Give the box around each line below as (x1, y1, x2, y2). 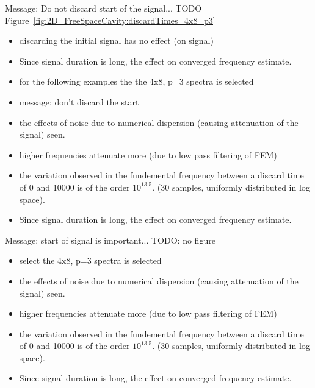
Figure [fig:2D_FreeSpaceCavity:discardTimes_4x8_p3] (5, 13, 215, 26)
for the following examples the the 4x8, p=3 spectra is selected (19, 75, 254, 88)
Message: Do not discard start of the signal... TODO (5, 2, 202, 14)
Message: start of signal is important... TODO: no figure (5, 233, 215, 246)
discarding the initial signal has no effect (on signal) (19, 34, 214, 47)
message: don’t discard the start (19, 95, 139, 108)
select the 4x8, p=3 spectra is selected (19, 254, 162, 267)
